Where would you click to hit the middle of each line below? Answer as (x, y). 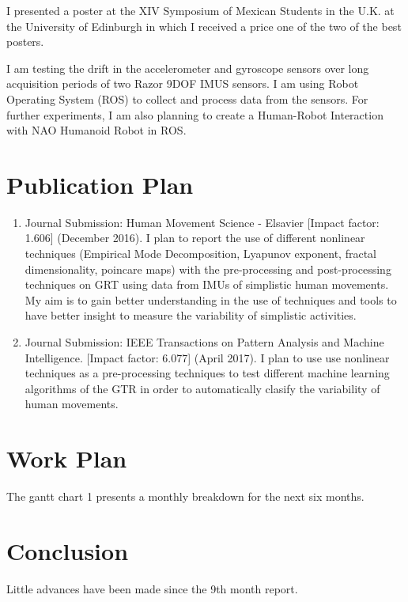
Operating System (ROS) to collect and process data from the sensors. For (187, 98)
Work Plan (67, 458)
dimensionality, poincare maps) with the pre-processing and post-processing (208, 269)
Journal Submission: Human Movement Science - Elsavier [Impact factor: (202, 222)
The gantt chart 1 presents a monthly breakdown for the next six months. (185, 496)
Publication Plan (100, 184)
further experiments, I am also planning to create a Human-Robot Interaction (195, 114)
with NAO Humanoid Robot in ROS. (96, 130)
